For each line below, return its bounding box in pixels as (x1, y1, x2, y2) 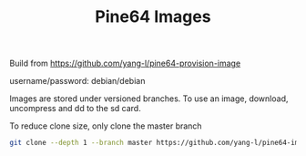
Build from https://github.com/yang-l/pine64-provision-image (9, 57, 241, 69)
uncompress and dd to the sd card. (9, 103, 141, 114)
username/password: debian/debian (9, 76, 146, 87)
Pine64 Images (95, 6, 211, 27)
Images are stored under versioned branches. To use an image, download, (9, 93, 289, 104)
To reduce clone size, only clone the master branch (9, 120, 202, 131)
